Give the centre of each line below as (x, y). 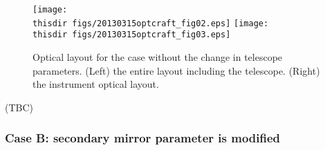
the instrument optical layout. (96, 84)
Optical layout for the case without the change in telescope (158, 56)
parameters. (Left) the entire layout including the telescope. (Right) (176, 70)
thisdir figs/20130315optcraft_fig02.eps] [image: (151, 23)
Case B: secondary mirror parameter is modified (143, 138)
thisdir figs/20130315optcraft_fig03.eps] (132, 35)
